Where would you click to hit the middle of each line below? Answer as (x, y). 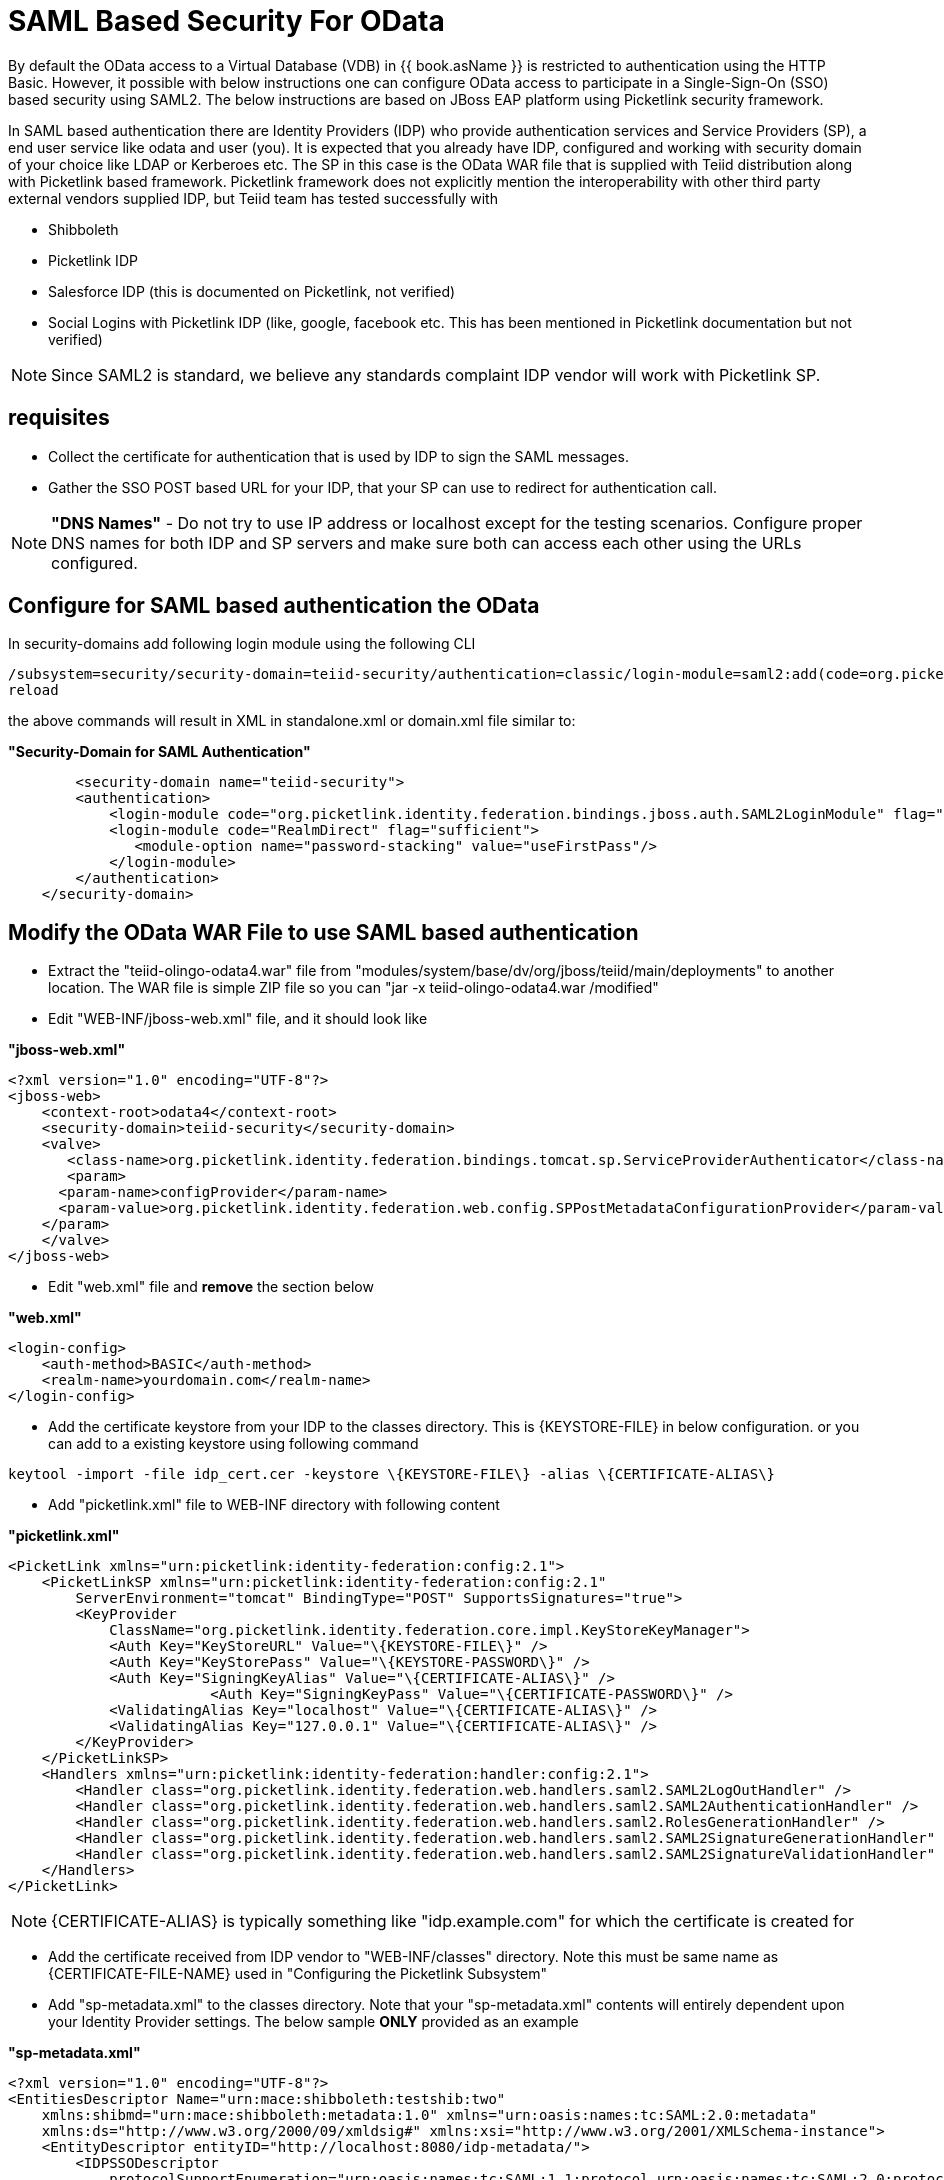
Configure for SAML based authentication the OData (274, 606)
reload (33, 690)
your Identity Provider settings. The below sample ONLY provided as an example (313, 2022)
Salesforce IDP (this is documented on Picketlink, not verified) (252, 291)
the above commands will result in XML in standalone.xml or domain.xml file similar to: (292, 721)
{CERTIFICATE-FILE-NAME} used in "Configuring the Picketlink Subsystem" (298, 1974)
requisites (59, 418)
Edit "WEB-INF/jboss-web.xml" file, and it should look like (238, 1019)
